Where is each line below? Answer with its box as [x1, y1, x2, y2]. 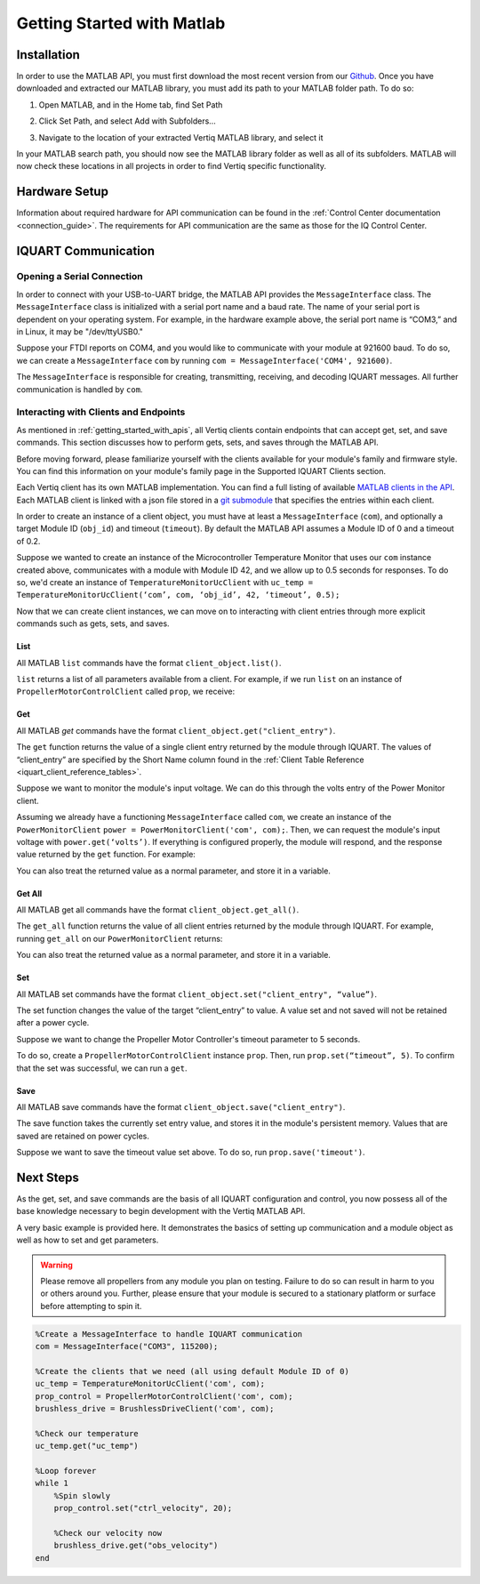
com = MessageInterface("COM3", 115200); [35, 1341, 219, 1352]
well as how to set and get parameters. [16, 1234, 159, 1245]
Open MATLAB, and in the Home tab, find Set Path [38, 99, 223, 110]
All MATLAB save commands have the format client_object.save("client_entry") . [16, 1101, 346, 1112]
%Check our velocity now [53, 1528, 163, 1539]
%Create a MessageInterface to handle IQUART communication [35, 1329, 303, 1339]
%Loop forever [35, 1466, 97, 1476]
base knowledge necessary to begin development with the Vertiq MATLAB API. [16, 1206, 306, 1217]
